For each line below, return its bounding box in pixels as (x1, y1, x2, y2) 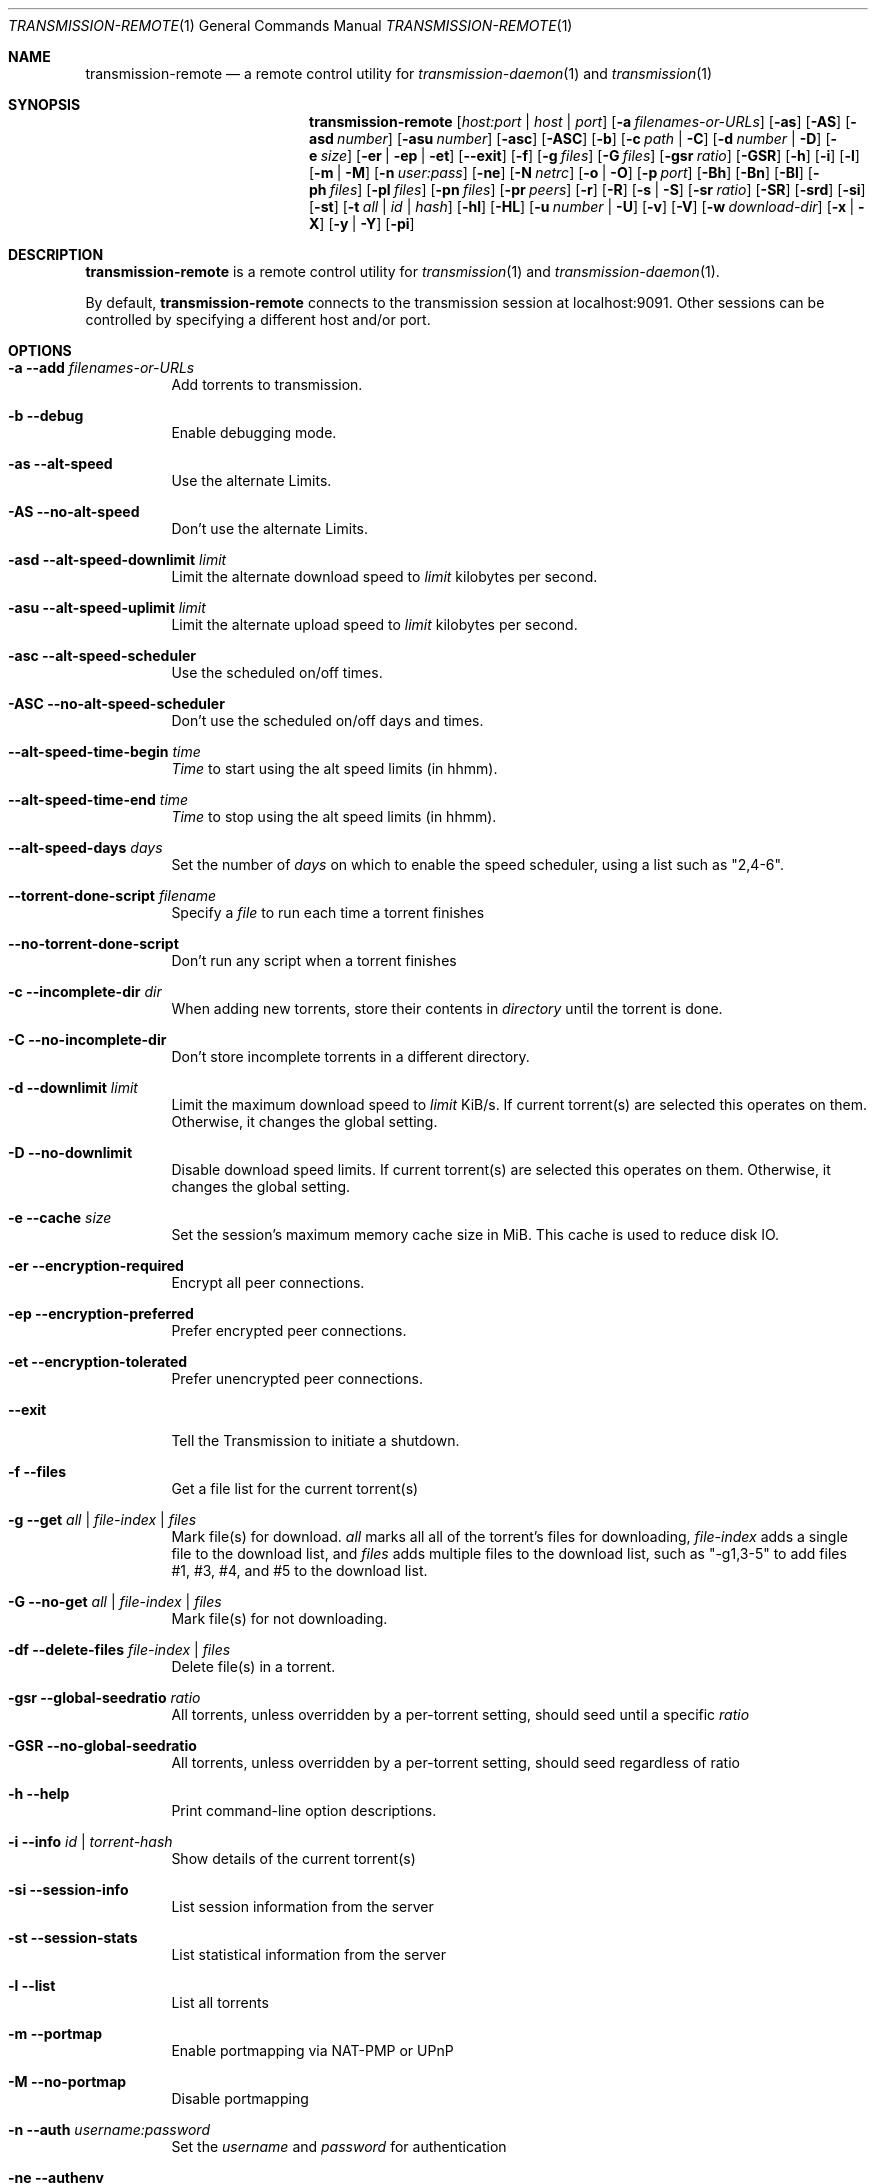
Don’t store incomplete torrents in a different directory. (171, 1048, 530, 1065)
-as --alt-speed (8, 455, 113, 472)
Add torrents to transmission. (171, 376, 363, 393)
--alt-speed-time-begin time (8, 743, 201, 760)
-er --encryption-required (8, 1257, 184, 1274)
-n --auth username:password (8, 2121, 210, 2138)
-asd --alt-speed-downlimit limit (8, 551, 227, 568)
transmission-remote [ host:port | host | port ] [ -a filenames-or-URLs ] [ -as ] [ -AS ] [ (309, 113, 851, 130)
